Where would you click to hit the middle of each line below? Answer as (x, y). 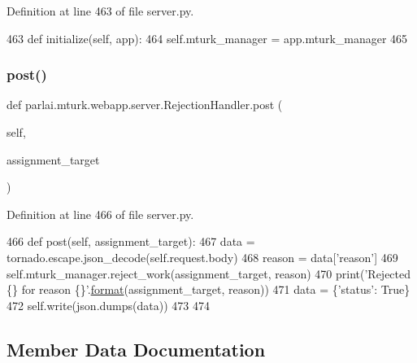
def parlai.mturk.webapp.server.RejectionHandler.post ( (145, 105)
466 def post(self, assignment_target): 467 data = (131, 241)
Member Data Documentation (136, 349)
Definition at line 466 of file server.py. (100, 214)
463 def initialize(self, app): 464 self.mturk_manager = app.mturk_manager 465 (207, 38)
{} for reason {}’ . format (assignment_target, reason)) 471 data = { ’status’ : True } (208, 289)
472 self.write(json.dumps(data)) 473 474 (108, 305)
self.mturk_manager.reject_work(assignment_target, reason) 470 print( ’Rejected (209, 273)
